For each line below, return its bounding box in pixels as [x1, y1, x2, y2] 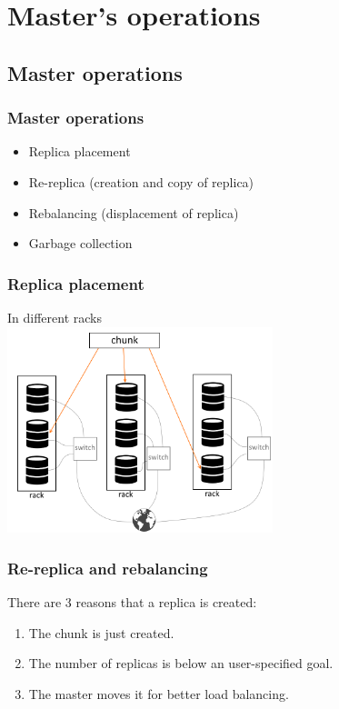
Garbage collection [28, 234, 133, 253]
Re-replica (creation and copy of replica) [28, 172, 254, 191]
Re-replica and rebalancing [7, 556, 208, 579]
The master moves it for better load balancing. [28, 684, 289, 703]
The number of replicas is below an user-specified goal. [28, 654, 334, 673]
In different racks [7, 307, 102, 326]
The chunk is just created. [28, 623, 174, 642]
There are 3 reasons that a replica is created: [7, 593, 257, 612]
